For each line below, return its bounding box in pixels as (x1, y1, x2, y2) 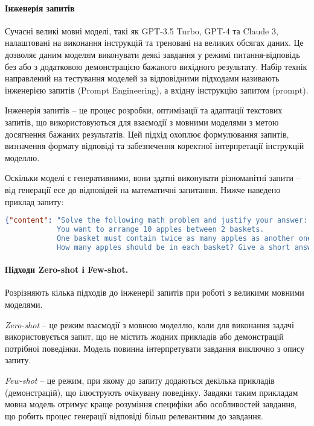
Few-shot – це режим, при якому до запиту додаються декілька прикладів (5, 374, 275, 386)
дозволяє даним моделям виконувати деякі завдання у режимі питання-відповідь (5, 48, 300, 60)
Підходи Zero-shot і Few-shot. (5, 263, 129, 276)
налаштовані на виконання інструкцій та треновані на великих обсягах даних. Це (5, 36, 304, 49)
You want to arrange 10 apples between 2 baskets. (56, 224, 264, 234)
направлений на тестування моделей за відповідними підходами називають (5, 72, 280, 84)
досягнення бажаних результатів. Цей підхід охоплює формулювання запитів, (5, 127, 289, 140)
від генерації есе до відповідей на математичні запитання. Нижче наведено (5, 183, 281, 196)
